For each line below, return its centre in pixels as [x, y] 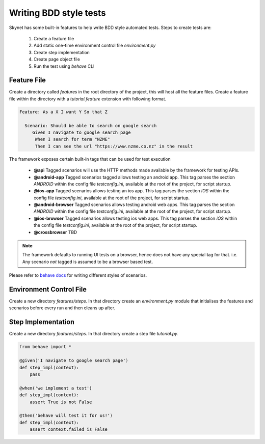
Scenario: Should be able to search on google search [91, 126]
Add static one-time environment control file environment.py [95, 45]
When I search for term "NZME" [73, 139]
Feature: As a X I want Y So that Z [64, 112]
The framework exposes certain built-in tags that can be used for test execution [90, 159]
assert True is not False [61, 402]
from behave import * [45, 347]
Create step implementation [62, 52]
